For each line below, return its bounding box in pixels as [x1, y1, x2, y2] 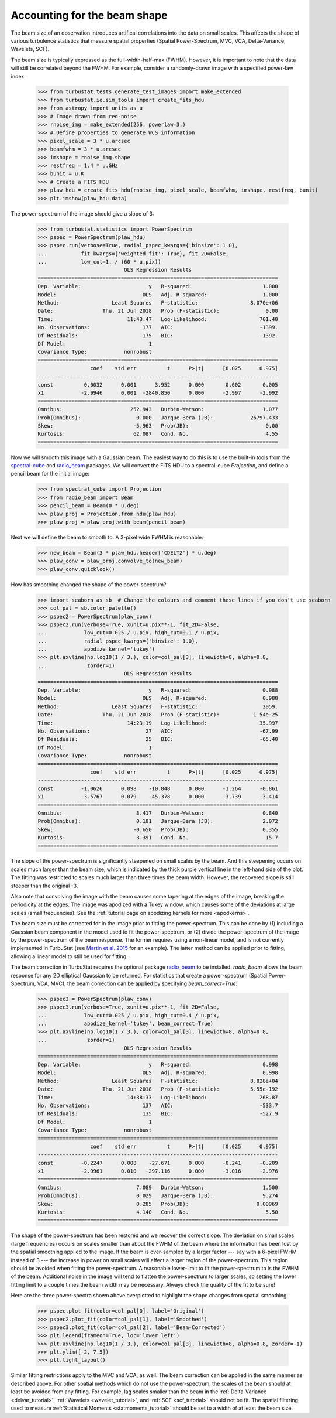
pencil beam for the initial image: [11, 470, 90, 477]
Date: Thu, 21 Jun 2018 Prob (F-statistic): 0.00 [37, 307, 279, 315]
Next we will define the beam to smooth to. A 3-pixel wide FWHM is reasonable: [11, 534, 204, 541]
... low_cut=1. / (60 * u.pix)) [37, 258, 161, 265]
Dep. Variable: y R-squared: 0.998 [37, 1061, 279, 1068]
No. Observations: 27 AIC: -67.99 [37, 727, 279, 734]
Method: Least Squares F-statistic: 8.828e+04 [37, 1078, 279, 1084]
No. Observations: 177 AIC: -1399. [37, 324, 279, 331]
